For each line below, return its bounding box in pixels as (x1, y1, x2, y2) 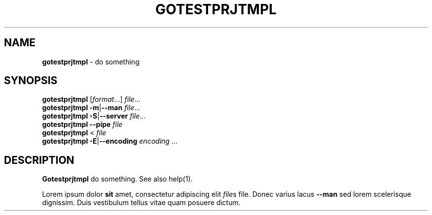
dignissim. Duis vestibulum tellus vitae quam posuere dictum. (42, 198, 241, 207)
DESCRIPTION (4, 154, 74, 166)
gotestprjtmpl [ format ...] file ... (42, 95, 141, 104)
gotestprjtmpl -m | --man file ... (42, 103, 141, 112)
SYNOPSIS (4, 74, 58, 87)
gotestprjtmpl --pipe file (42, 120, 123, 129)
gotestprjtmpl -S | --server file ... (42, 112, 146, 121)
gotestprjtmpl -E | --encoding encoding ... (42, 137, 178, 146)
